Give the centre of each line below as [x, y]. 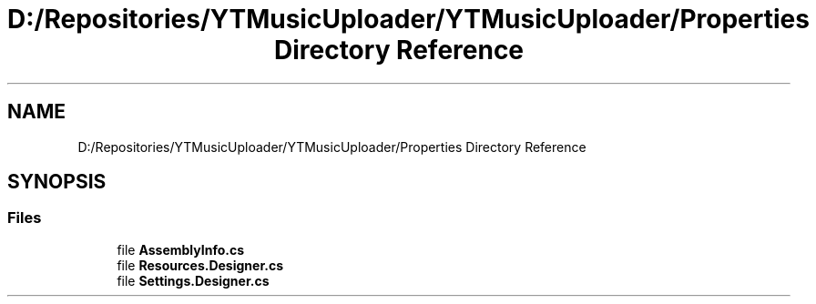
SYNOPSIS [57, 182]
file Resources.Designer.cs [200, 265]
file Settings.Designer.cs [193, 280]
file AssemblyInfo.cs [181, 249]
